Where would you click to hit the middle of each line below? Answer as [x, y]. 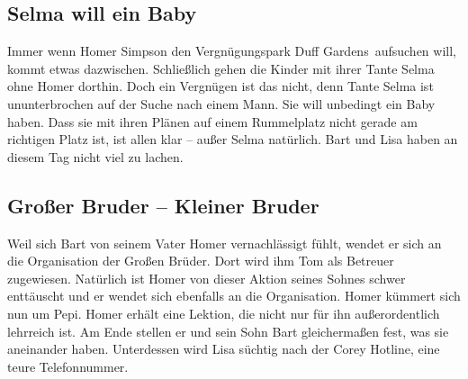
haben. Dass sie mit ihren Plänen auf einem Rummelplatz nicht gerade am [212, 121]
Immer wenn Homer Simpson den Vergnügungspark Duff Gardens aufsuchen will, [232, 51]
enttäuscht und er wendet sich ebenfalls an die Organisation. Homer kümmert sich [234, 296]
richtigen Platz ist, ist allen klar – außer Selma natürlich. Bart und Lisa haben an [233, 139]
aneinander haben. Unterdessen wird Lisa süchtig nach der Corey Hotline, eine [224, 349]
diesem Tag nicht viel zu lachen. [95, 156]
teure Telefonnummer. [68, 366]
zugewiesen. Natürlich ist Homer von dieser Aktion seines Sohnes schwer [207, 278]
